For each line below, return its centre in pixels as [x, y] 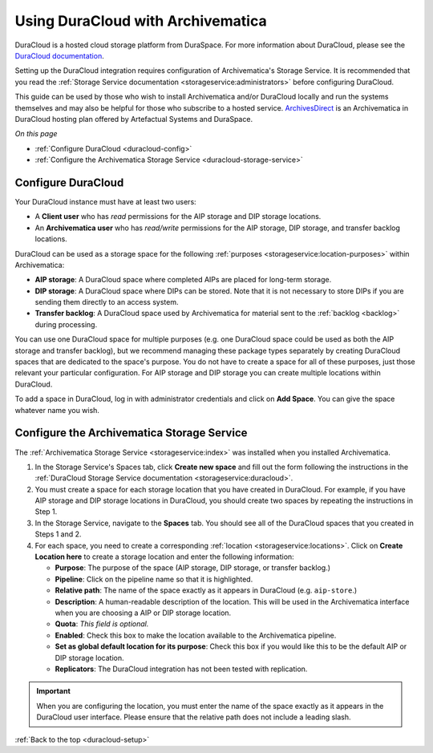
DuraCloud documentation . [59, 55]
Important [54, 691]
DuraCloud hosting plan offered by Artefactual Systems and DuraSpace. [134, 119]
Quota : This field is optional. [102, 624]
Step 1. [46, 512]
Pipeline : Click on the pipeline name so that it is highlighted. [154, 579]
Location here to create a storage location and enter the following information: [164, 557]
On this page [36, 134]
